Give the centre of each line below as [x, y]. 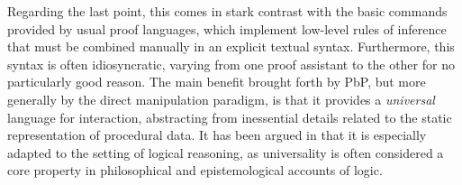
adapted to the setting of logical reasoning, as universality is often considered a [226, 152]
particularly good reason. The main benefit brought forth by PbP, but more [217, 82]
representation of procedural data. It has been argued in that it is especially [217, 135]
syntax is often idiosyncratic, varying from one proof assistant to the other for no [231, 64]
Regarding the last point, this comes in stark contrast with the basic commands [227, 11]
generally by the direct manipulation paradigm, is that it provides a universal [221, 99]
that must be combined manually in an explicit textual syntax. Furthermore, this [231, 46]
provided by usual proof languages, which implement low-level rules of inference [227, 28]
